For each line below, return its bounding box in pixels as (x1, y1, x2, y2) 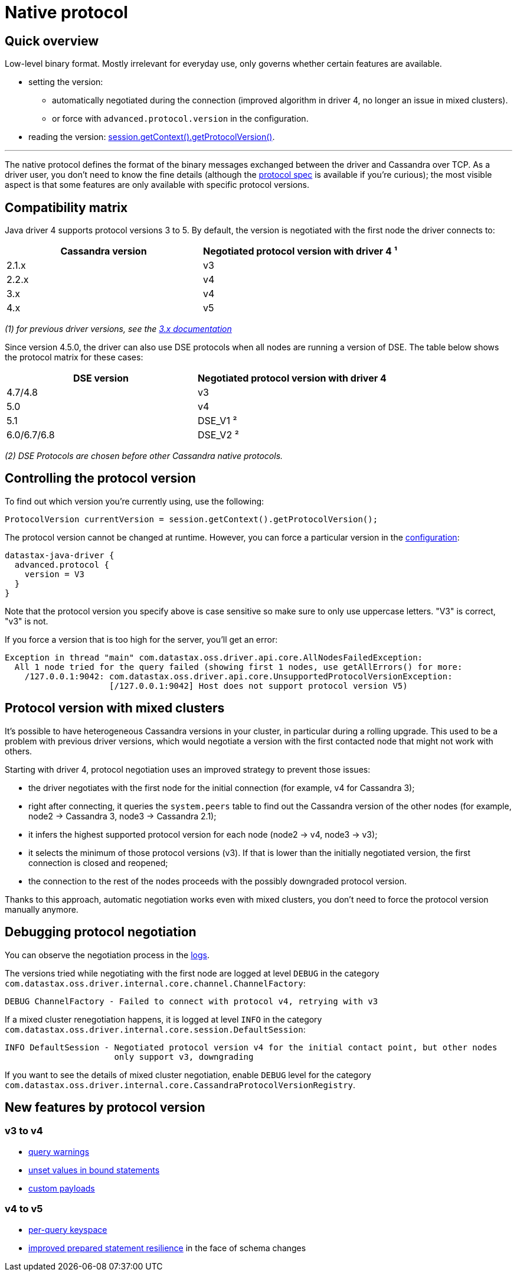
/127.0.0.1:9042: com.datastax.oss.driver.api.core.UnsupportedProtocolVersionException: (24, 671, 453, 681)
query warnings (28, 1146, 90, 1157)
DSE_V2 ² (197, 429, 239, 441)
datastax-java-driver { (5, 550, 114, 560)
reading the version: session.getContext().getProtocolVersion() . (28, 132, 275, 142)
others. (5, 746, 32, 756)
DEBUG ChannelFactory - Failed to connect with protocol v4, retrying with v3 (5, 996, 378, 1006)
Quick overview (5, 33, 99, 48)
